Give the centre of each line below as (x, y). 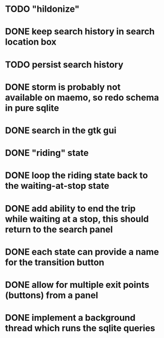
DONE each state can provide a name (82, 252)
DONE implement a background (70, 318)
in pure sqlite (32, 108)
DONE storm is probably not (63, 87)
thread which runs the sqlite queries (80, 328)
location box (31, 42)
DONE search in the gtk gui (61, 130)
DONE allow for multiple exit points (77, 285)
